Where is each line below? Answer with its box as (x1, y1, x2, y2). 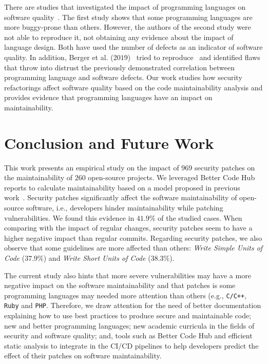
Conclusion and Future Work (4, 132, 214, 153)
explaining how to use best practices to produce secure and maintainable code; (4, 310, 252, 321)
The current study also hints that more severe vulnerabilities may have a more (4, 270, 251, 280)
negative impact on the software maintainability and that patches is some (4, 280, 236, 291)
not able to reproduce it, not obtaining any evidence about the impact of (4, 31, 234, 42)
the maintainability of (4, 172, 73, 183)
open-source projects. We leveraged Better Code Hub (88, 172, 255, 183)
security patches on (195, 162, 255, 173)
